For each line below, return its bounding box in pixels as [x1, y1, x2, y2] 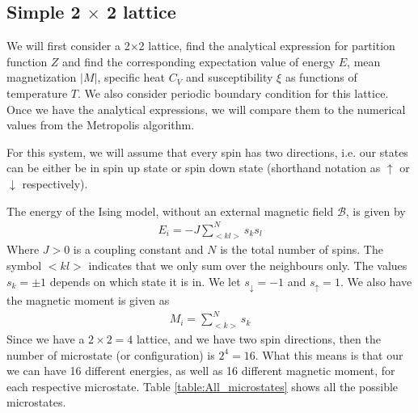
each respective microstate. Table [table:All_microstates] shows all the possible [6, 377, 399, 394]
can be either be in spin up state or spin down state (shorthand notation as [6, 159, 381, 176]
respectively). [22, 175, 88, 192]
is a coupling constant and [73, 241, 204, 258]
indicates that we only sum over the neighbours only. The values [88, 257, 407, 274]
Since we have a [6, 331, 85, 348]
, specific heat [97, 69, 166, 86]
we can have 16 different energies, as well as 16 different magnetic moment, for [6, 362, 395, 379]
